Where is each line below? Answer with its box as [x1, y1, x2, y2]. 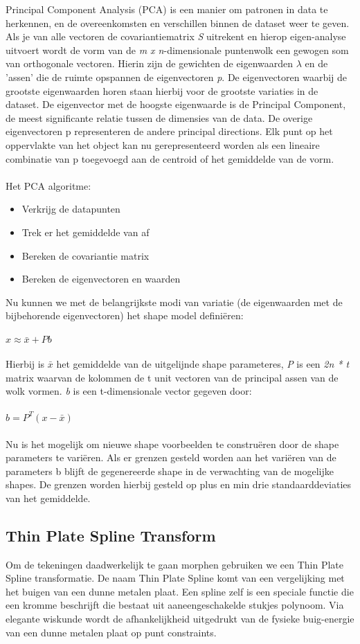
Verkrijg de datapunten [21, 202, 120, 216]
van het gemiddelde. [6, 490, 91, 505]
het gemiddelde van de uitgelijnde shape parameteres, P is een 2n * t [56, 357, 350, 371]
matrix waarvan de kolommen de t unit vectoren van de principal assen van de [6, 370, 339, 384]
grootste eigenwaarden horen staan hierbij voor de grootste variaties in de [6, 83, 318, 98]
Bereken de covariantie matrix [21, 248, 150, 262]
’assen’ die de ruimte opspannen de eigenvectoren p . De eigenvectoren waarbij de [6, 69, 348, 84]
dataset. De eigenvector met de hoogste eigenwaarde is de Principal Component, [6, 97, 346, 111]
